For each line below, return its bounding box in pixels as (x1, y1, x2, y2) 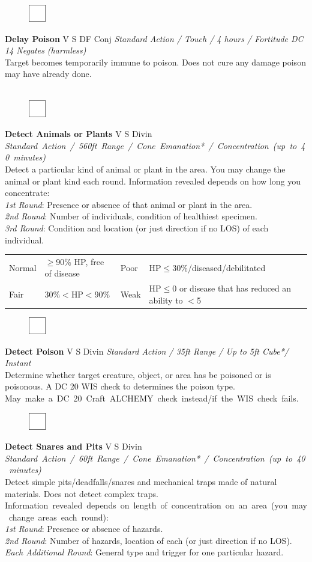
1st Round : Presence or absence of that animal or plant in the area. (5, 198, 253, 210)
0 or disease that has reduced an (172, 282, 292, 295)
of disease (44, 267, 80, 279)
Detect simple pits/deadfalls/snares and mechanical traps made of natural (5, 475, 277, 487)
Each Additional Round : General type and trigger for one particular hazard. (5, 546, 284, 558)
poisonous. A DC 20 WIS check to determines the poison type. (5, 380, 235, 392)
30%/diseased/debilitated (172, 261, 266, 273)
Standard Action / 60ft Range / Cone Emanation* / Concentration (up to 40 (5, 451, 305, 464)
